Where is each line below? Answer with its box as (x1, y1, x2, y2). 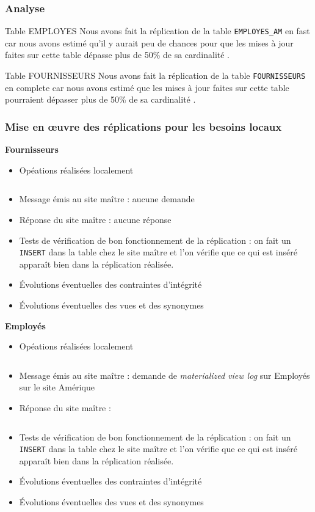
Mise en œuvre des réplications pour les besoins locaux (5, 119, 282, 134)
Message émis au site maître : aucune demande (19, 192, 195, 205)
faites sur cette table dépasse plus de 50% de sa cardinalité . (5, 48, 230, 61)
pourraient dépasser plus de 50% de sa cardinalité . (5, 93, 196, 106)
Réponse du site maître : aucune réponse (19, 213, 172, 225)
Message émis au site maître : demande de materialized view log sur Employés (19, 368, 310, 381)
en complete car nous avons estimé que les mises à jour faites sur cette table (5, 81, 289, 93)
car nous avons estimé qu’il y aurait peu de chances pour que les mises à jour (5, 36, 294, 49)
